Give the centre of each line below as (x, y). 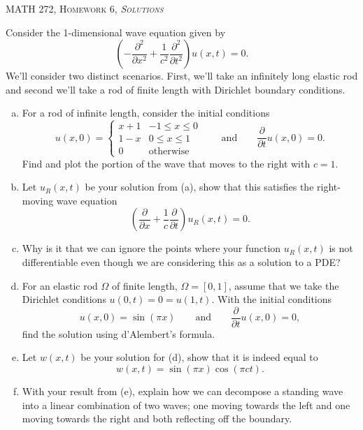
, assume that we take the (284, 285)
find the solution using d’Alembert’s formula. (119, 333)
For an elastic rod (60, 285)
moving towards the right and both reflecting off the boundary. (157, 418)
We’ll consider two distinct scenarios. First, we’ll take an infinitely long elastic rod (182, 76)
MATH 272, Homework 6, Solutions (85, 8)
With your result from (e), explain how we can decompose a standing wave (183, 391)
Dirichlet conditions (64, 299)
